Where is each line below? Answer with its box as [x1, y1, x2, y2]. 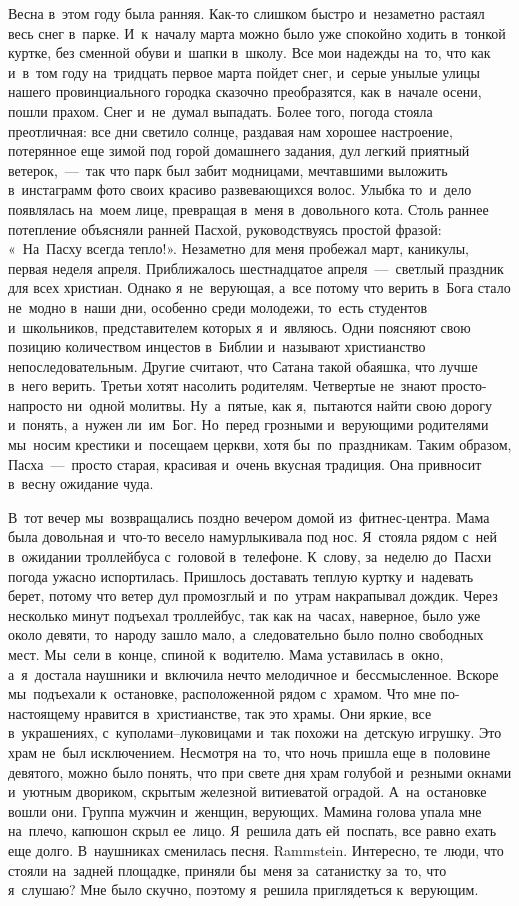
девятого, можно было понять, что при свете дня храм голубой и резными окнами [8, 761, 512, 782]
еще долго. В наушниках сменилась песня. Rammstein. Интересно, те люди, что [8, 839, 504, 860]
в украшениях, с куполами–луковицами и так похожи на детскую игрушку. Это [8, 722, 502, 743]
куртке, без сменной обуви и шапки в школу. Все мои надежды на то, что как [8, 42, 491, 63]
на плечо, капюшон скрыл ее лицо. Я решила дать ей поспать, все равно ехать [8, 820, 497, 841]
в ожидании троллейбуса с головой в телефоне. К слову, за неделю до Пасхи [8, 546, 492, 567]
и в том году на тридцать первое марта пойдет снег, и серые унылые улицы [8, 61, 481, 82]
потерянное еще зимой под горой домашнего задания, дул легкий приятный [8, 140, 470, 161]
